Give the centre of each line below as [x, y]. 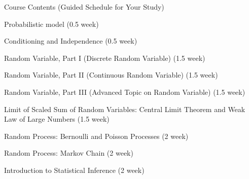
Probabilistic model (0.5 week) [51, 24]
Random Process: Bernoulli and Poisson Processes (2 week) [96, 136]
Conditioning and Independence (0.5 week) [71, 41]
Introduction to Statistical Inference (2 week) [74, 170]
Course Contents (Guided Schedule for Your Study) [84, 7]
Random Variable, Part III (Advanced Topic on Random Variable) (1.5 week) [125, 92]
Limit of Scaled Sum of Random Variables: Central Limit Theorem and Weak [125, 109]
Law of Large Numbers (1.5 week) [57, 119]
